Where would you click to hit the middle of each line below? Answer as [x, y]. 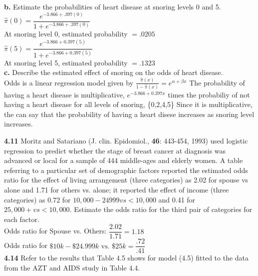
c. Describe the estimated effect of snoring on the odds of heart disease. [114, 72]
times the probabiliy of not [209, 94]
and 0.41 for [177, 199]
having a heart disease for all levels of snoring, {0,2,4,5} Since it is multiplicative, [128, 104]
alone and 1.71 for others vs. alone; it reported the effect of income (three [117, 189]
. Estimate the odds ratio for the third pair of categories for [161, 209]
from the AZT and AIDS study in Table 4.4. [72, 268]
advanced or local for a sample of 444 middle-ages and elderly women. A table [124, 160]
